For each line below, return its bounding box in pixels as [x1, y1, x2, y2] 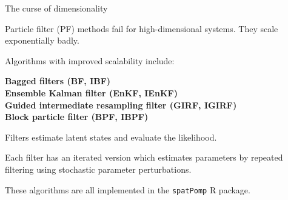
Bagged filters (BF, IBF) [5, 75, 111, 87]
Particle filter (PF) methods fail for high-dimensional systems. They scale [5, 22, 278, 35]
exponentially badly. [5, 34, 79, 47]
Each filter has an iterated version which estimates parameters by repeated [5, 151, 283, 164]
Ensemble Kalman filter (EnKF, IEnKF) [5, 86, 178, 99]
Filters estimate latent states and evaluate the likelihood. [5, 130, 217, 143]
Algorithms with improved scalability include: [5, 54, 175, 67]
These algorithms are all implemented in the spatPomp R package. [5, 183, 250, 196]
